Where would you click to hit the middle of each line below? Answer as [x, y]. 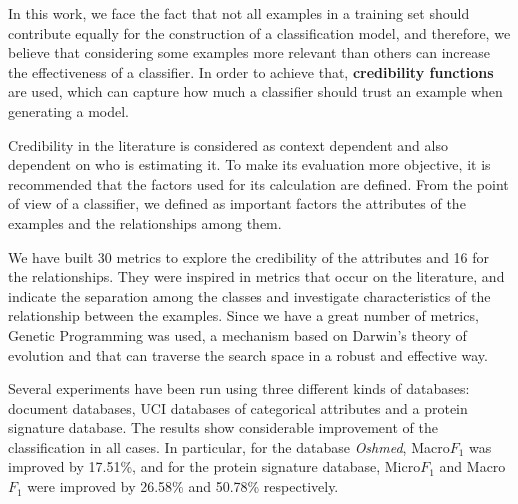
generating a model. [68, 110]
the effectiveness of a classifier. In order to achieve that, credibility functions [251, 71]
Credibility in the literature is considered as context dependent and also [228, 144]
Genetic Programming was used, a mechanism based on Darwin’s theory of [237, 334]
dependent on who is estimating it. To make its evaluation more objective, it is [249, 164]
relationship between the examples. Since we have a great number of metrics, [243, 315]
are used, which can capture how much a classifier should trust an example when [255, 91]
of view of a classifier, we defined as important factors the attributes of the [237, 203]
